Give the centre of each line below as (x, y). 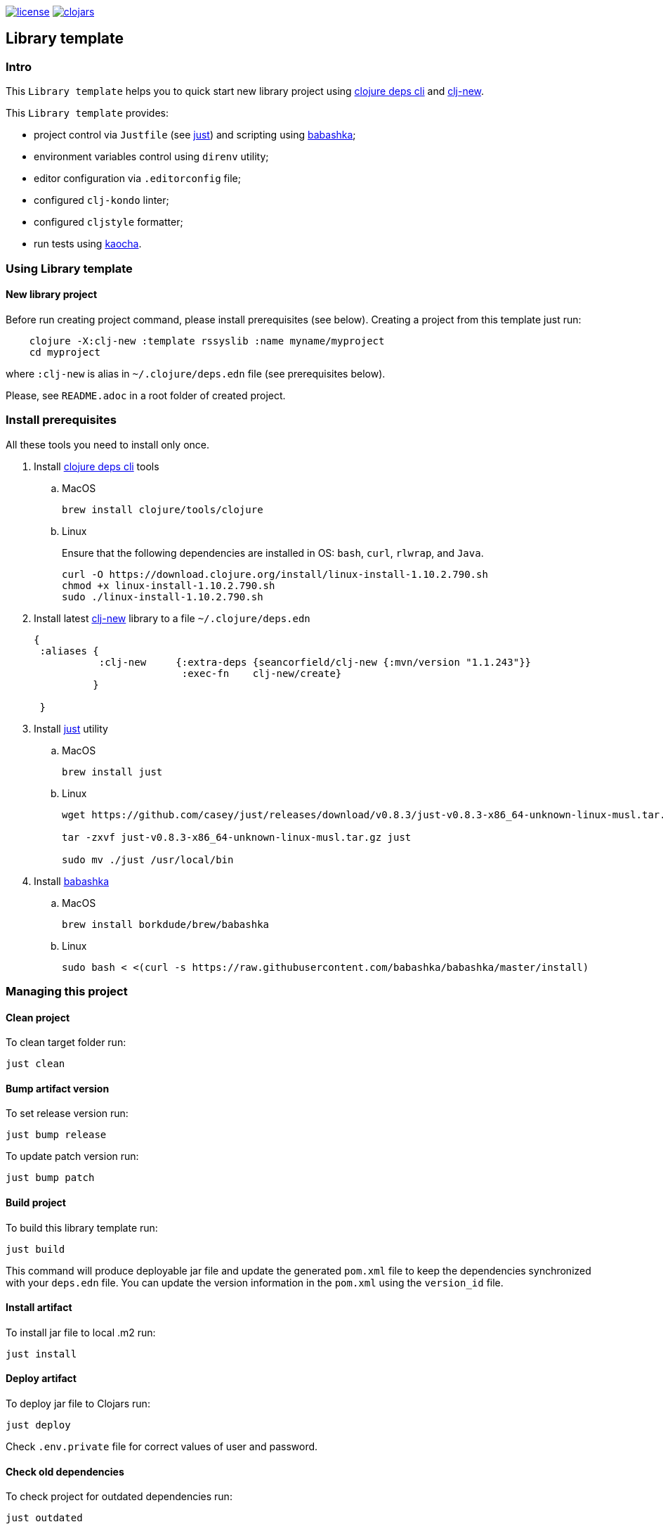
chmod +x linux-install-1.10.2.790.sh (169, 585)
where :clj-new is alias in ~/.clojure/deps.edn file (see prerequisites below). (196, 373)
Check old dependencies (65, 1471)
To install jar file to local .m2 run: (81, 1332)
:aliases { (69, 651)
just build (35, 1249)
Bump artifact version (58, 1088)
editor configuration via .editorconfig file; (137, 179)
